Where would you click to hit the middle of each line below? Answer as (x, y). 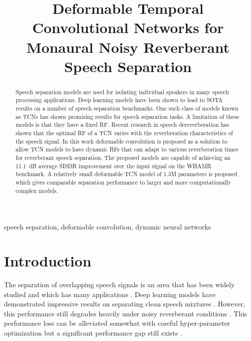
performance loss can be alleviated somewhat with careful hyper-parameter (117, 323)
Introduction (48, 261)
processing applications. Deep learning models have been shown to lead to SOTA (119, 100)
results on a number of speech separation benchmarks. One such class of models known (127, 108)
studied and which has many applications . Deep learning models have (110, 294)
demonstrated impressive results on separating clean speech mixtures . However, (125, 304)
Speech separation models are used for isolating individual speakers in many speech (122, 92)
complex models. (37, 190)
